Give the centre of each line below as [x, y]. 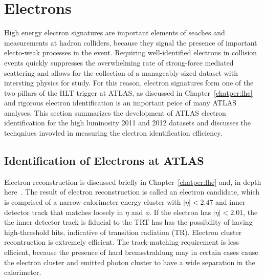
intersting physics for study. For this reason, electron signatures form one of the [129, 83]
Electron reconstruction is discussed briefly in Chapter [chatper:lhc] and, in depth [133, 181]
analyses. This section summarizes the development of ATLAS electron [115, 112]
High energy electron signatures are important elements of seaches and [115, 33]
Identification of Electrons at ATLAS [104, 160]
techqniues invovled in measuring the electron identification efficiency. [113, 133]
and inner [230, 202]
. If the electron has [180, 212]
